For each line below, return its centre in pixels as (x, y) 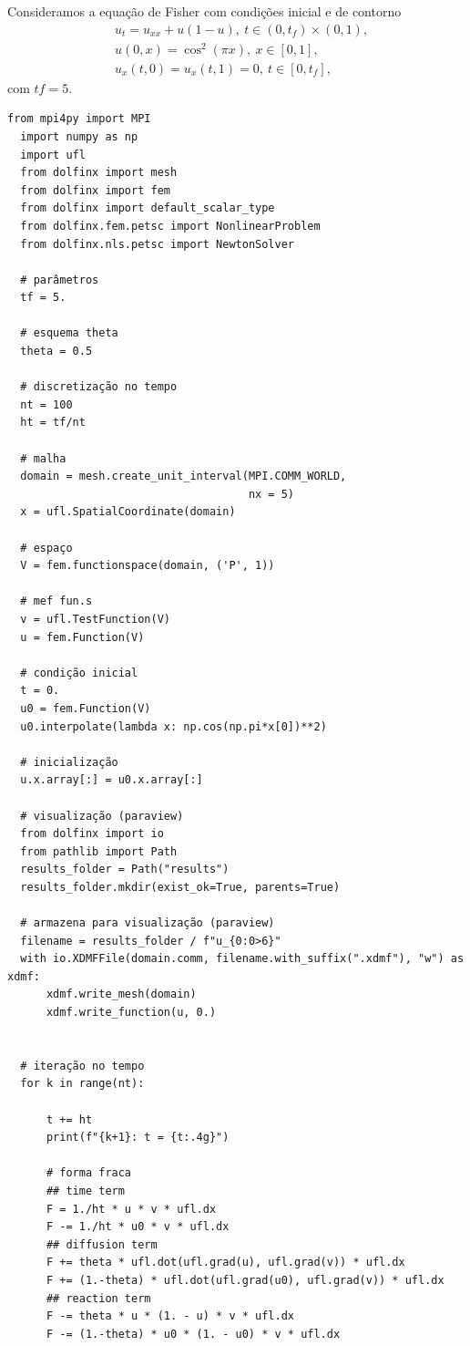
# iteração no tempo (82, 1066)
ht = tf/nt (53, 423)
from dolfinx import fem (95, 190)
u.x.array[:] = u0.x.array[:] (112, 780)
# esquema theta (69, 333)
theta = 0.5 (56, 352)
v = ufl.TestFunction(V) (95, 619)
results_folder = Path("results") (125, 870)
